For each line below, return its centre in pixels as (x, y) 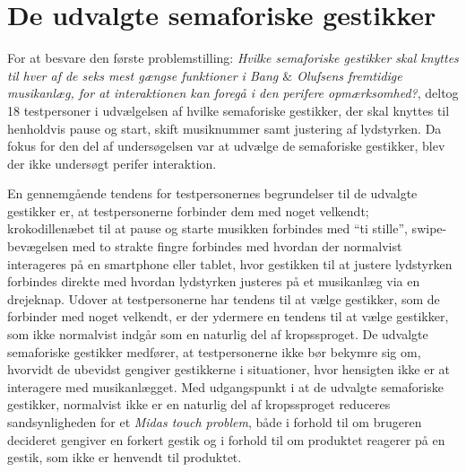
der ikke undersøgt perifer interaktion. (112, 163)
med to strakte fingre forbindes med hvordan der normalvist (237, 246)
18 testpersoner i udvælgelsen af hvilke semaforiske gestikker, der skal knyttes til (229, 110)
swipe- (429, 228)
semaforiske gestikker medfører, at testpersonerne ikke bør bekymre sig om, (214, 351)
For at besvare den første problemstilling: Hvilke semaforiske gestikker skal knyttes (233, 58)
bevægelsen (38, 246)
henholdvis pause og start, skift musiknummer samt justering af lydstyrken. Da (224, 128)
